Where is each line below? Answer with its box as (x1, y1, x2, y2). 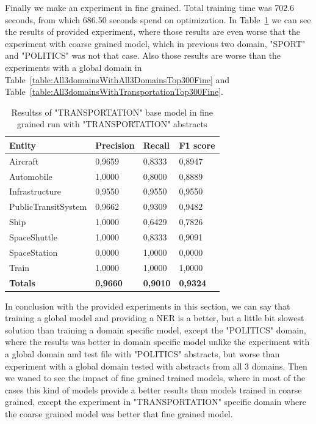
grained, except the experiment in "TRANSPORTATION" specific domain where (5, 395, 306, 408)
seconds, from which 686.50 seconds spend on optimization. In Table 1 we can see (5, 13, 311, 26)
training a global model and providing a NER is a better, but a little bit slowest (5, 311, 304, 324)
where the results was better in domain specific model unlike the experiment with (5, 335, 310, 348)
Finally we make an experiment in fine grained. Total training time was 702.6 (5, 1, 295, 13)
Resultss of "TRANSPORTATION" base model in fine (11, 105, 213, 118)
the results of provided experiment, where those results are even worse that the (5, 25, 301, 38)
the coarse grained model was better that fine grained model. (5, 407, 233, 420)
